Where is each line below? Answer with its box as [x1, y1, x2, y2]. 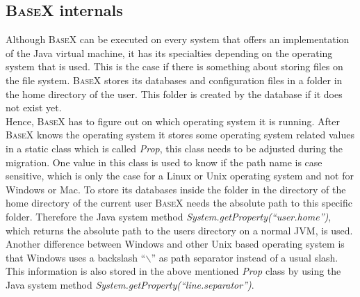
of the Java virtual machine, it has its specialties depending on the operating [6, 45, 333, 60]
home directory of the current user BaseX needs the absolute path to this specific [6, 195, 352, 210]
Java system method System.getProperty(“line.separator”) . [6, 277, 254, 291]
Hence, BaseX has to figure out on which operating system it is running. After [6, 113, 341, 128]
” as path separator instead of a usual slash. [151, 250, 338, 264]
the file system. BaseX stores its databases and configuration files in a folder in [6, 72, 343, 87]
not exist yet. [6, 100, 62, 115]
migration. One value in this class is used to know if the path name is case [6, 154, 322, 169]
